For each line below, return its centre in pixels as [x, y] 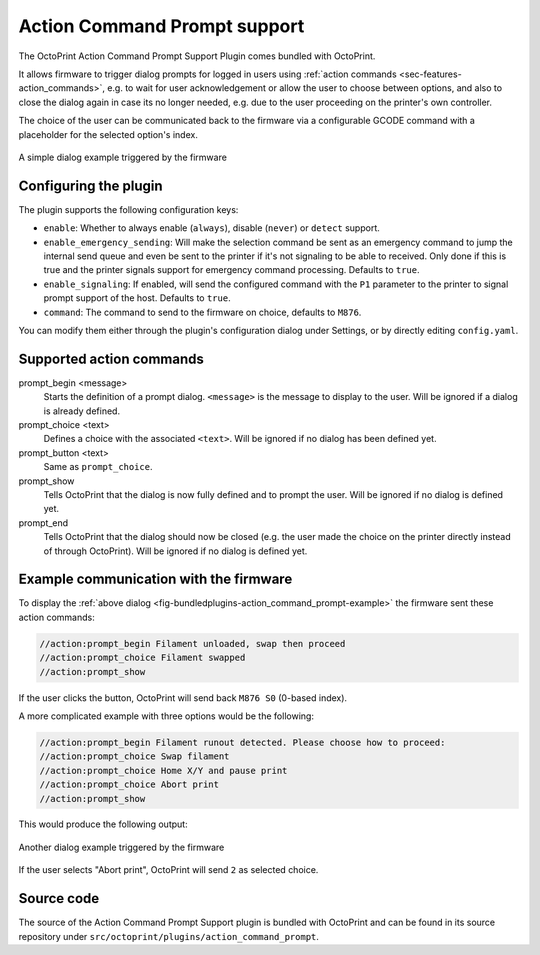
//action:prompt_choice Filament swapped [142, 658]
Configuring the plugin [91, 185]
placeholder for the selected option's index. [108, 134]
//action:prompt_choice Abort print [129, 784]
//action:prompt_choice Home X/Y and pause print [163, 770]
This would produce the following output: [103, 824]
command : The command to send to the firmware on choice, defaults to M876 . [202, 312]
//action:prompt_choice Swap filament [134, 756]
